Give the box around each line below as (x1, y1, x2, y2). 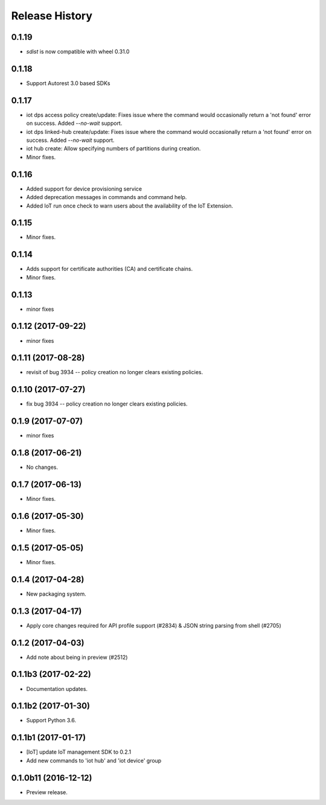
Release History (11, 9, 93, 22)
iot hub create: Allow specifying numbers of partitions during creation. (26, 145, 201, 152)
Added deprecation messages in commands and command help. (26, 194, 187, 201)
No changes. (26, 463, 59, 471)
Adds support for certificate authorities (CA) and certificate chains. (26, 266, 193, 273)
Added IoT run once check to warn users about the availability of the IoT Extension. (26, 202, 234, 209)
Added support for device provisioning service (26, 185, 142, 192)
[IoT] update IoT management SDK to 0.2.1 (26, 748, 132, 756)
